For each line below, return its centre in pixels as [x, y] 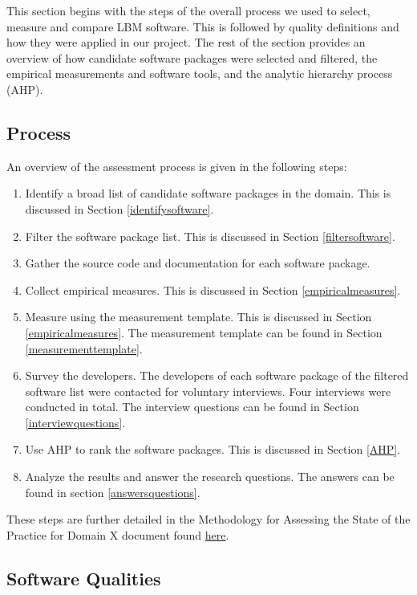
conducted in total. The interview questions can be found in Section [192, 407]
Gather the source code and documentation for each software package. [198, 263]
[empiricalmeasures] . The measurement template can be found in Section [204, 332]
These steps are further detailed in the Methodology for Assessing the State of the [208, 519]
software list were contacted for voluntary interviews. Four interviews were [208, 391]
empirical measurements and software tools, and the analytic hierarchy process [200, 73]
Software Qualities [84, 578]
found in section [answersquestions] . [113, 492]
